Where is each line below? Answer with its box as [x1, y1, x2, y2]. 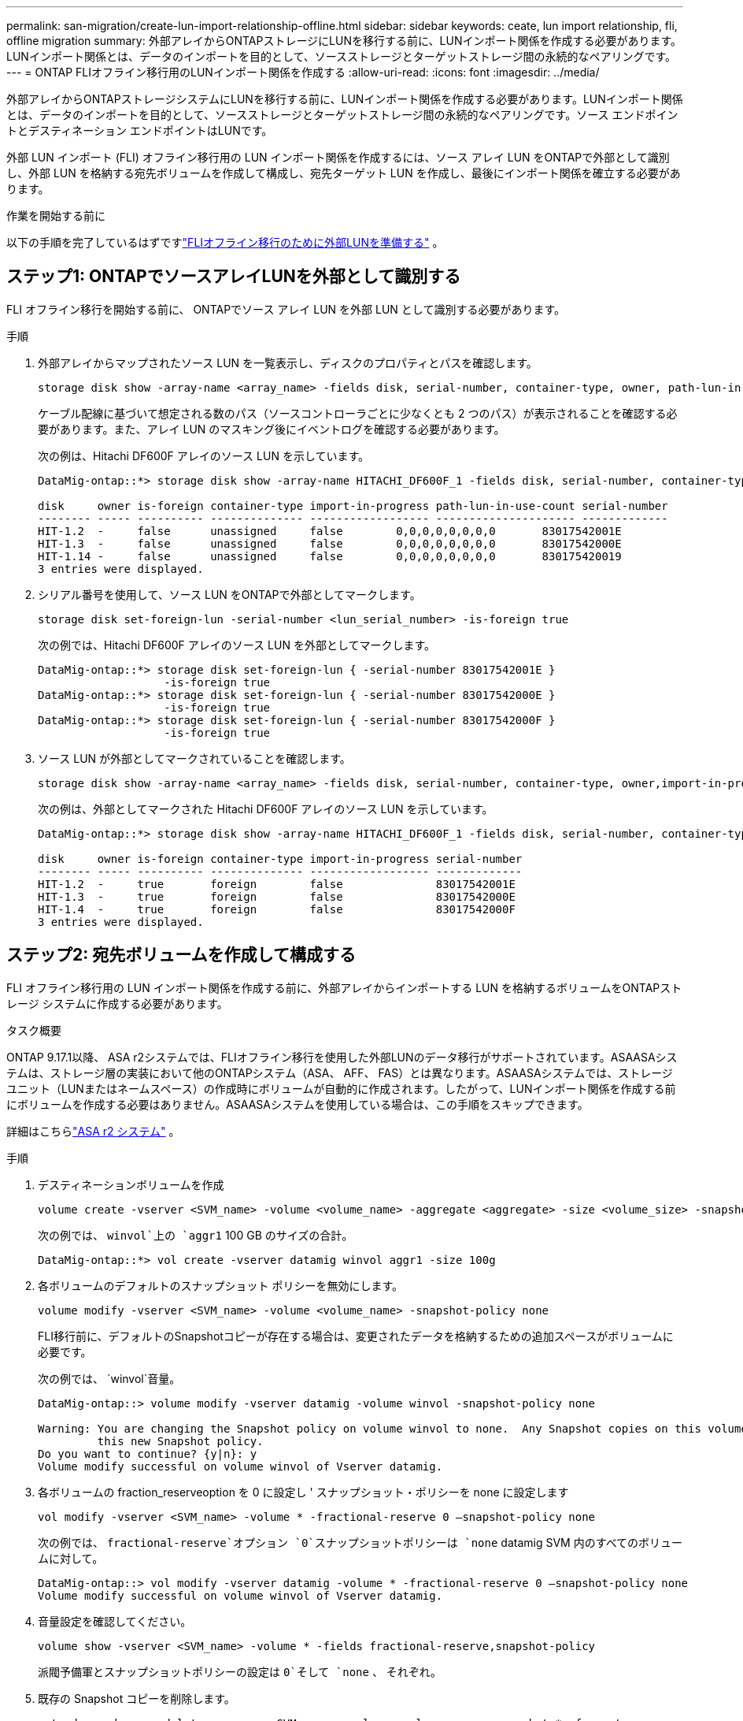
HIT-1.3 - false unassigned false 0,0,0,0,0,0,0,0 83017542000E [38, 537, 622, 550]
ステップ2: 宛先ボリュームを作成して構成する [6, 945, 356, 965]
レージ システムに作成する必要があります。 [6, 996, 228, 1010]
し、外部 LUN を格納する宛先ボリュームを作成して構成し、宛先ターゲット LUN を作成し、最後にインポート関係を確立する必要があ [6, 166, 681, 180]
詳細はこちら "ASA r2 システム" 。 [6, 1124, 180, 1138]
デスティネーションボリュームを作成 [38, 1177, 224, 1191]
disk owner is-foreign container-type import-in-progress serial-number [38, 852, 523, 865]
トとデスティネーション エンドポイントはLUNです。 [6, 124, 273, 137]
